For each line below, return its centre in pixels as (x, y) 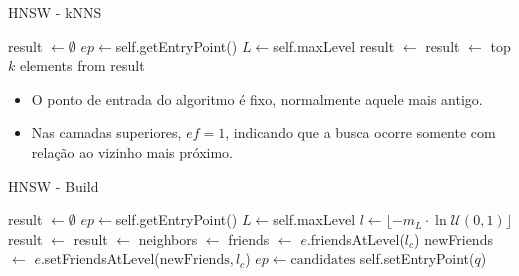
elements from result (82, 65)
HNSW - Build (53, 185)
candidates (323, 260)
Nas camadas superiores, (106, 132)
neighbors (168, 238)
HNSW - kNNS (55, 12)
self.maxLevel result (334, 45)
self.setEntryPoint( (417, 258)
